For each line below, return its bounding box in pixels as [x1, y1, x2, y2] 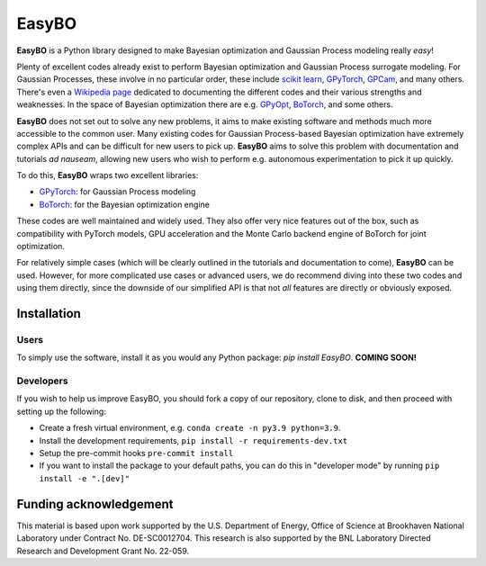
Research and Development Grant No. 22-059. [16, 545, 190, 556]
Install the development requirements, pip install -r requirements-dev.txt [39, 435, 348, 445]
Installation [16, 306, 81, 321]
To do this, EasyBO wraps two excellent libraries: [16, 170, 199, 181]
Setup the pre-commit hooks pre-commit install [39, 448, 234, 459]
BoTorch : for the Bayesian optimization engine [39, 199, 211, 210]
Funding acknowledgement [16, 496, 174, 512]
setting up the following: [16, 406, 107, 417]
